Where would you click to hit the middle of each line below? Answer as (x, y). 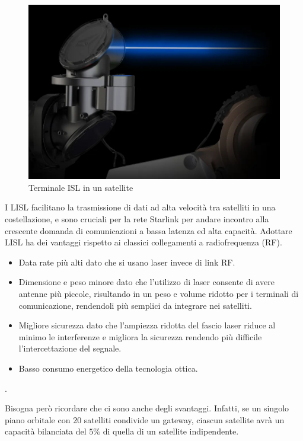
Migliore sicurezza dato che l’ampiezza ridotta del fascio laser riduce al (147, 325)
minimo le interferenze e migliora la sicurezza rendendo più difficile (140, 336)
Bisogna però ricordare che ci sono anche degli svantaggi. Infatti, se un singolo (147, 408)
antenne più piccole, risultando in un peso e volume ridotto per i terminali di (159, 293)
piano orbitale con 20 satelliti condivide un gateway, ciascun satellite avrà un (145, 419)
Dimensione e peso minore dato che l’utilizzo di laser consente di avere (146, 282)
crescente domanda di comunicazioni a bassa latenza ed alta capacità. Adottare (149, 230)
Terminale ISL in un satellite (81, 187)
